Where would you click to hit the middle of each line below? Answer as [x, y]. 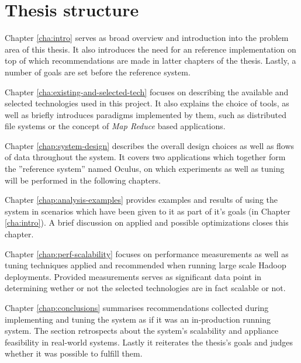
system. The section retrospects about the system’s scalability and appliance [142, 331]
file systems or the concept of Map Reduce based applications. [115, 126]
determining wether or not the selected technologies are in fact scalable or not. [145, 288]
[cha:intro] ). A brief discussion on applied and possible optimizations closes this [147, 222]
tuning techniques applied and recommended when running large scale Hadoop [146, 265]
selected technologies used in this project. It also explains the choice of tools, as [147, 103]
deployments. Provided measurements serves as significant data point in [133, 276]
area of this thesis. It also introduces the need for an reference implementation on [150, 49]
